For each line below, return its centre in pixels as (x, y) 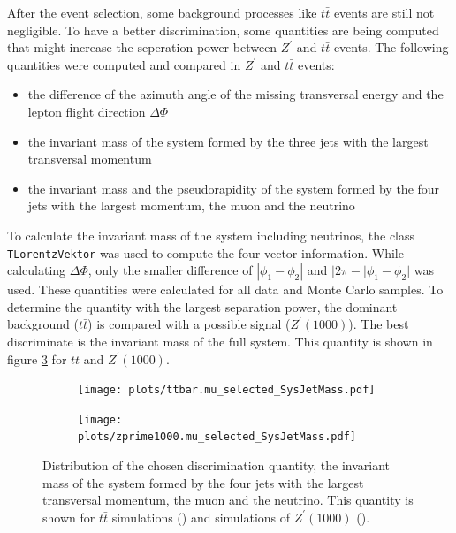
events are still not (384, 12)
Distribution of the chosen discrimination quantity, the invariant (216, 465)
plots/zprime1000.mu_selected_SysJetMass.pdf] (217, 437)
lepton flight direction (87, 111)
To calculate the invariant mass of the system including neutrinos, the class (211, 235)
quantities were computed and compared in (124, 64)
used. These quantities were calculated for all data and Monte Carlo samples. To (225, 289)
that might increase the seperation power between (142, 47)
